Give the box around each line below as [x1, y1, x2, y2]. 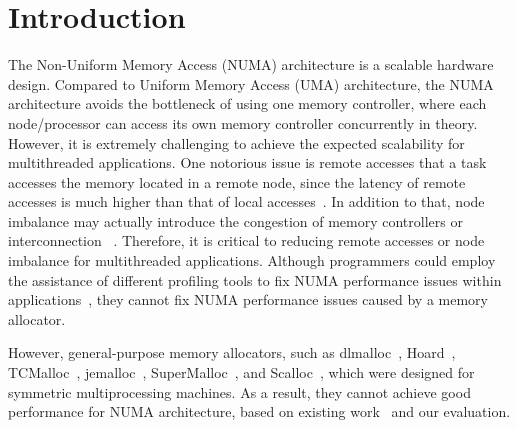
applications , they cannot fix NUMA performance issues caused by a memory [8, 289, 489, 310]
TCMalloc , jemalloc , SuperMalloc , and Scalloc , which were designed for [8, 362, 475, 383]
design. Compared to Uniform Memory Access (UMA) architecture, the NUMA [8, 73, 494, 94]
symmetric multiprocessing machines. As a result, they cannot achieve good [8, 381, 471, 402]
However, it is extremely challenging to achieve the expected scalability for [8, 132, 465, 153]
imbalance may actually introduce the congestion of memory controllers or [8, 210, 463, 231]
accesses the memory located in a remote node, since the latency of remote [8, 171, 466, 192]
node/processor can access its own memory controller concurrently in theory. [8, 112, 478, 133]
